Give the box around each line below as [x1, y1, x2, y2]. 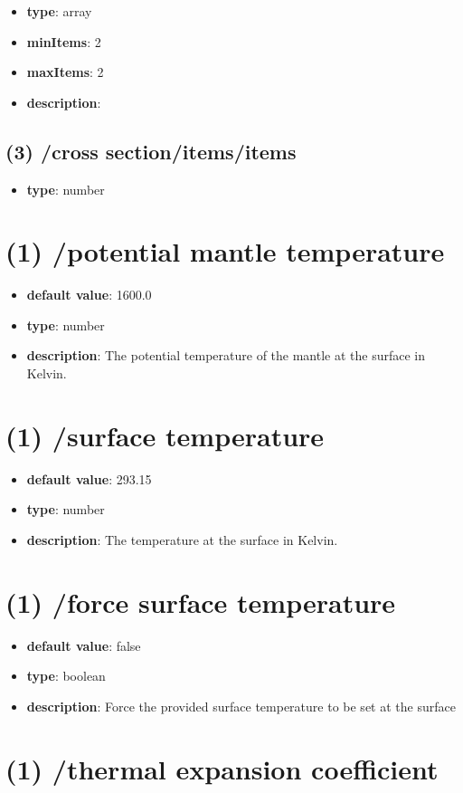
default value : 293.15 [26, 469, 152, 488]
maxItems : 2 [26, 62, 104, 81]
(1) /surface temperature [5, 416, 325, 454]
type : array [26, 2, 92, 20]
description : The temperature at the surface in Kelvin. [26, 530, 338, 549]
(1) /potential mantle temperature [5, 233, 445, 270]
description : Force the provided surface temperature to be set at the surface [26, 696, 456, 715]
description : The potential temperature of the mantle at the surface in [26, 346, 426, 365]
